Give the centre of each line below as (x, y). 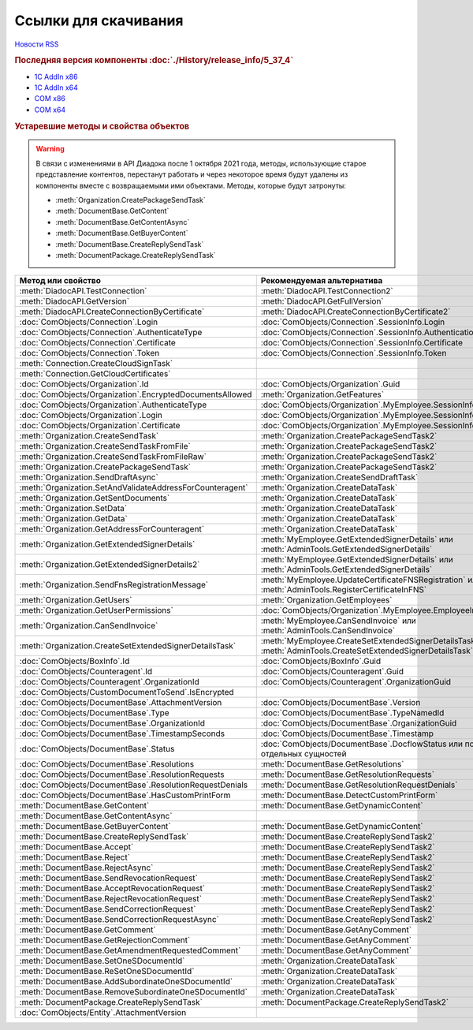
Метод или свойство (60, 281)
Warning (50, 149)
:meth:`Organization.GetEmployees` (326, 600)
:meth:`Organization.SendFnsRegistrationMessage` (114, 585)
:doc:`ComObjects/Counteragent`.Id (86, 672)
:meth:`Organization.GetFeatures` (322, 394)
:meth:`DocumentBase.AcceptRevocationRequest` (112, 889)
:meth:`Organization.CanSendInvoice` (89, 625)
